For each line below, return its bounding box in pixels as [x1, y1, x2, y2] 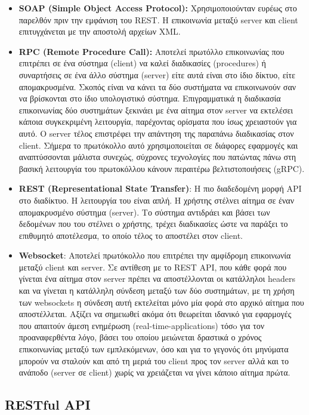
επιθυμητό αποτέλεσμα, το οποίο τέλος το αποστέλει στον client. [18, 229, 243, 241]
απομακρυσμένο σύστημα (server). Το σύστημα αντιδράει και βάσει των [18, 205, 270, 218]
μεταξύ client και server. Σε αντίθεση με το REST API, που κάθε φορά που [18, 260, 287, 273]
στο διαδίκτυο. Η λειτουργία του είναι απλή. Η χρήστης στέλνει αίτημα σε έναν [18, 193, 294, 206]
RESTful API [5, 395, 91, 414]
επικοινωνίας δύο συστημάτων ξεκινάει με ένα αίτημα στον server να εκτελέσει [18, 103, 293, 116]
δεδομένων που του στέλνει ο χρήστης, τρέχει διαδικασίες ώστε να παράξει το [18, 217, 288, 230]
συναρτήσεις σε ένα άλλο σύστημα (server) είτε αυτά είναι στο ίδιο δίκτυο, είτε [18, 68, 295, 81]
